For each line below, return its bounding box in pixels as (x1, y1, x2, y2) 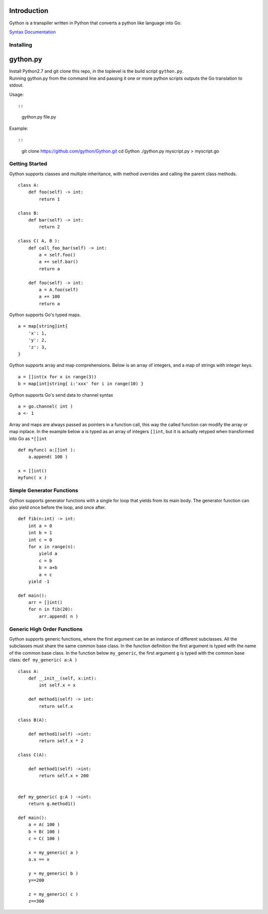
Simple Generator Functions (9, 487, 78, 494)
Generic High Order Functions (9, 625, 83, 632)
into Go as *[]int (9, 436, 47, 442)
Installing (9, 41, 32, 48)
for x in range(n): (28, 544, 76, 550)
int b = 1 (28, 530, 52, 536)
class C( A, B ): (18, 238, 60, 244)
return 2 (39, 224, 60, 230)
